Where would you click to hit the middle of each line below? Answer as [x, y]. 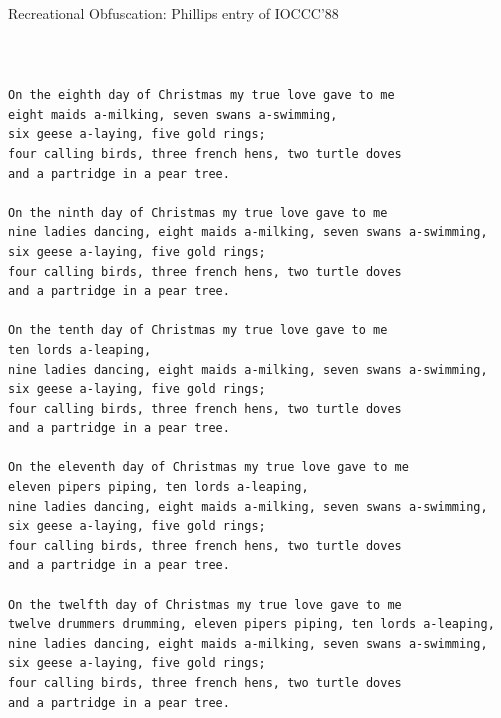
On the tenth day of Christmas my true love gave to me [198, 330]
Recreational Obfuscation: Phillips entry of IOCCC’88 [173, 13]
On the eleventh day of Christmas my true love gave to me [208, 467]
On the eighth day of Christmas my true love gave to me [201, 95]
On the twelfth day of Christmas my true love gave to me [205, 604]
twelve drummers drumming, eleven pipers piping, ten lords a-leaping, [251, 624]
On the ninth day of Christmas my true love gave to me [198, 212]
